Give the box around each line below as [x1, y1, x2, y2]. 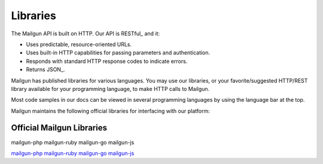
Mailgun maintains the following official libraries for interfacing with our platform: [11, 107, 210, 114]
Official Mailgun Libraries [11, 123, 108, 133]
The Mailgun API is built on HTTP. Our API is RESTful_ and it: [11, 30, 160, 37]
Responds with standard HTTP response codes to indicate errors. [26, 57, 188, 65]
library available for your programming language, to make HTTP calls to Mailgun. [11, 85, 210, 92]
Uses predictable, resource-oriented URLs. [26, 41, 132, 48]
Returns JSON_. [26, 66, 65, 73]
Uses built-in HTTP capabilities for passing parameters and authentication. [26, 49, 211, 56]
